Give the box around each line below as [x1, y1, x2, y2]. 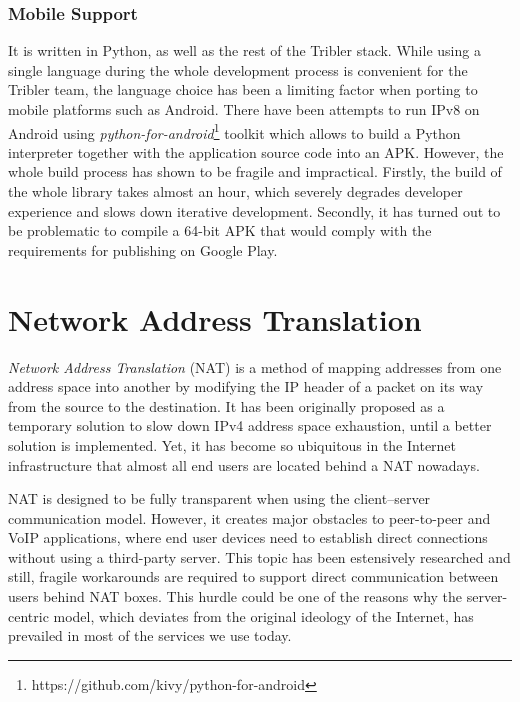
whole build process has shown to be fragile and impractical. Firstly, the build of [8, 161, 502, 182]
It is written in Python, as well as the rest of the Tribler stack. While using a [8, 40, 481, 61]
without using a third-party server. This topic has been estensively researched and [8, 546, 511, 567]
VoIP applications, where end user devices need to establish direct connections [8, 527, 488, 548]
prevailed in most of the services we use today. [8, 625, 292, 646]
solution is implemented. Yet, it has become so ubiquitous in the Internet [8, 434, 457, 455]
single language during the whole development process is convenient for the [8, 59, 468, 80]
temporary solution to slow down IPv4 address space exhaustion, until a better [8, 415, 492, 436]
